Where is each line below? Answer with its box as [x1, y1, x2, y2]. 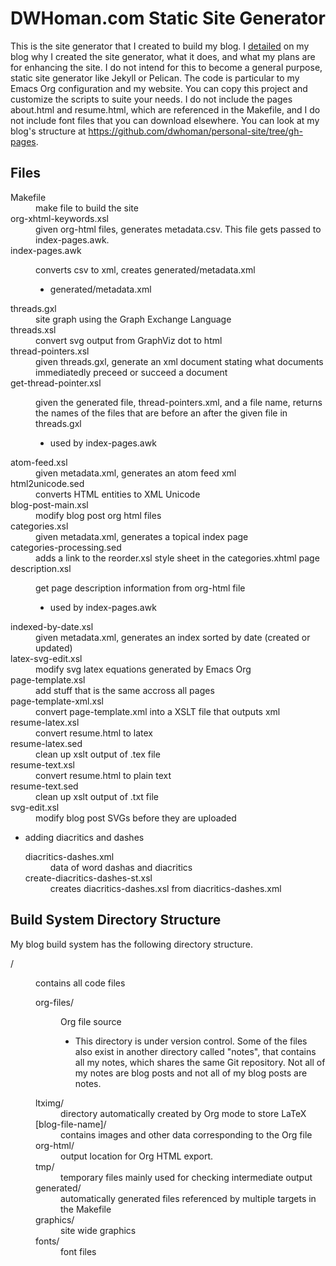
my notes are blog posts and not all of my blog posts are [74, 1067, 308, 1079]
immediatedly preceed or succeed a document [35, 366, 228, 378]
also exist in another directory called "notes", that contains [74, 1045, 317, 1057]
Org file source [60, 1015, 122, 1027]
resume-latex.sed [10, 737, 83, 749]
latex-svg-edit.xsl [10, 652, 83, 664]
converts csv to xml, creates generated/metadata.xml [35, 263, 256, 276]
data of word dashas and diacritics [49, 861, 193, 873]
